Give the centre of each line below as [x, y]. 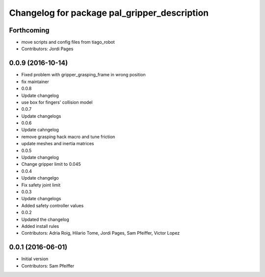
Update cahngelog [40, 130]
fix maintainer [35, 82]
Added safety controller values [53, 205]
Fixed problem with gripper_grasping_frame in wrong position [83, 75]
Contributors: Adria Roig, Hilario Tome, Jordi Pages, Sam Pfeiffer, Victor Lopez [101, 233]
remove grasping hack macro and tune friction [68, 137]
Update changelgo [40, 178]
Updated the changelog [45, 219]
